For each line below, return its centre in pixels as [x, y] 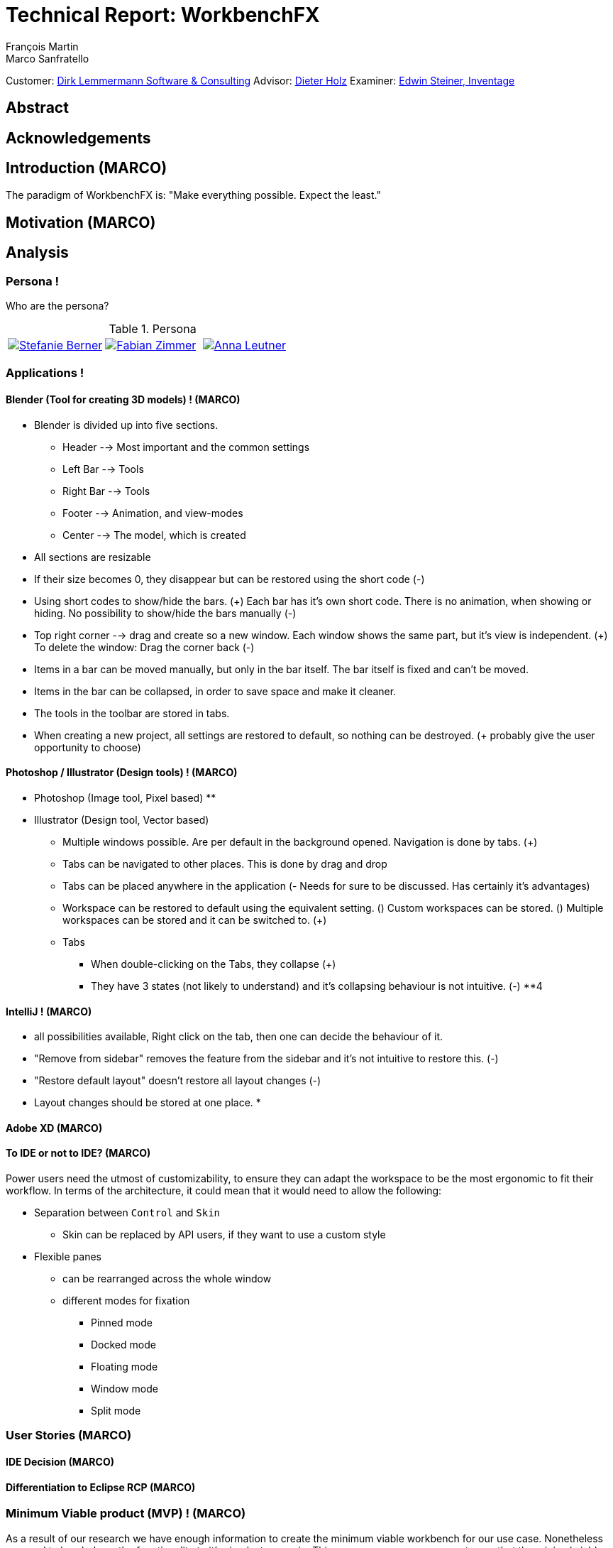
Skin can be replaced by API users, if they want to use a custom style [224, 1234]
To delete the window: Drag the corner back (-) [144, 647]
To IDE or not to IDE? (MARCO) [78, 1153]
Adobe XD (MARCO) [54, 1128]
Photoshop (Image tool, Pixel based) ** [125, 797]
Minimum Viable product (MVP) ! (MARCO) [126, 1514]
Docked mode [123, 1344]
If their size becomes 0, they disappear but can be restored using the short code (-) [230, 579]
